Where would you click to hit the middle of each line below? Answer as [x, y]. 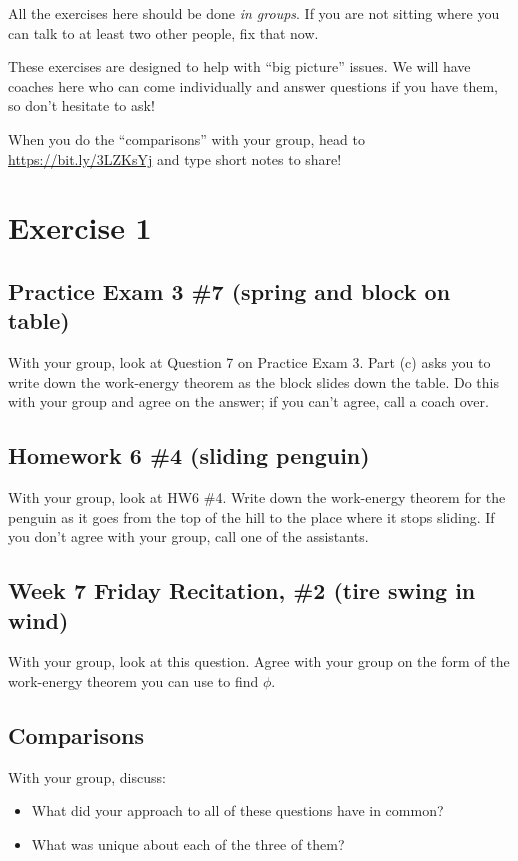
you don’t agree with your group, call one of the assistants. [188, 536]
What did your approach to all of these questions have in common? [237, 810]
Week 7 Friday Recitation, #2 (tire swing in [242, 590]
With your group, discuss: [87, 776]
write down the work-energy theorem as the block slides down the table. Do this [254, 381]
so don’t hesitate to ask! [81, 105]
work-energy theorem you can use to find [133, 681]
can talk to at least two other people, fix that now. [163, 32]
